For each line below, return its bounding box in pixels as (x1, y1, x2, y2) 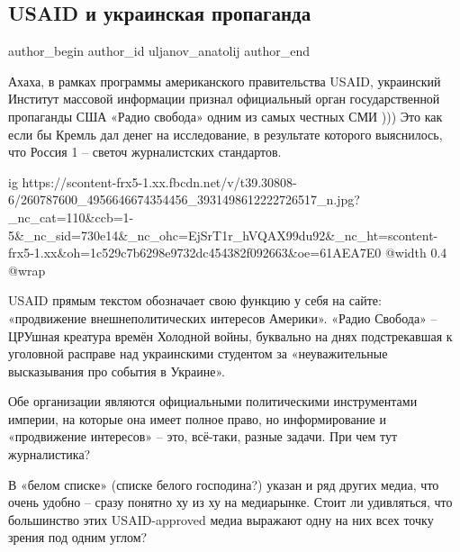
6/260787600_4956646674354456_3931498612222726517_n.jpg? (8, 190, 360, 209)
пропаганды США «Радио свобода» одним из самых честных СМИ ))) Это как (8, 106, 443, 125)
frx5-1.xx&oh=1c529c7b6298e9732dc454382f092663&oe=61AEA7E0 (8, 243, 382, 262)
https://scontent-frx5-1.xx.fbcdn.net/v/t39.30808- (22, 172, 297, 191)
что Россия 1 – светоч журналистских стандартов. (8, 142, 282, 161)
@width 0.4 (384, 243, 447, 262)
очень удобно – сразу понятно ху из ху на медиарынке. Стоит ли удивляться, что (8, 493, 453, 511)
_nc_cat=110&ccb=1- (8, 207, 134, 226)
